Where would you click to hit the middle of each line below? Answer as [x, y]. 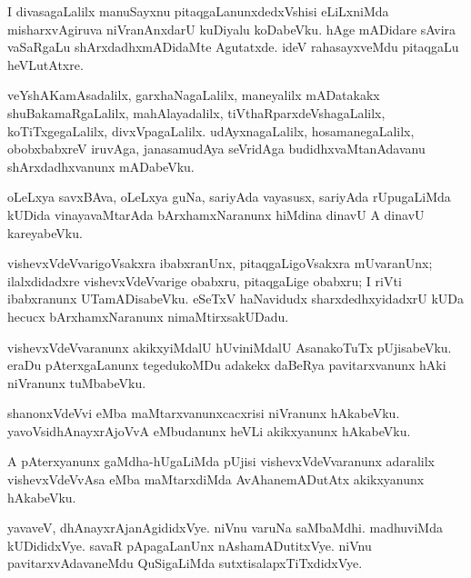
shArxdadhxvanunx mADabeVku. [101, 166]
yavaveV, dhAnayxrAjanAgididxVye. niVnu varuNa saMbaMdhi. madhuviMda [225, 528]
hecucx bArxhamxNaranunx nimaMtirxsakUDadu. [148, 316]
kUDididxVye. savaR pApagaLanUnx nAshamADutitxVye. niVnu [190, 545]
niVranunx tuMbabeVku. [77, 382]
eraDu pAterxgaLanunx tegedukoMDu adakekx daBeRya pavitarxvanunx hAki [227, 365]
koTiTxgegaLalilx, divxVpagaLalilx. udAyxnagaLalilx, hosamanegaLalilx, [211, 130]
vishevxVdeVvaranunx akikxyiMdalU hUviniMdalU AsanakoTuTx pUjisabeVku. [230, 347]
